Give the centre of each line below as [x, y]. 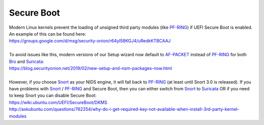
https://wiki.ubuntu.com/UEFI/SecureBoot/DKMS [58, 102]
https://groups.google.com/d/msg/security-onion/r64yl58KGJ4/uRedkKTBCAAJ [90, 41]
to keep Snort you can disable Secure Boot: [53, 96]
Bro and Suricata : [26, 62]
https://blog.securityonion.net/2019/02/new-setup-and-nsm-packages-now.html [90, 68]
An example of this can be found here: [48, 34]
